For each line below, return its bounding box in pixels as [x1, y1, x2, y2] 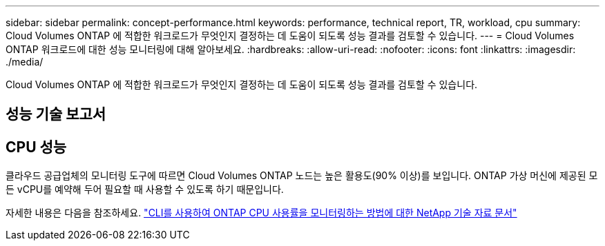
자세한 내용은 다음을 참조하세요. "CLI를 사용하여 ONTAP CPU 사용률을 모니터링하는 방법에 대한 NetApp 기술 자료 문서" [6, 207, 517, 219]
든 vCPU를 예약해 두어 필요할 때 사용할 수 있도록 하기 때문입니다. [6, 183, 284, 196]
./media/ [6, 56, 44, 68]
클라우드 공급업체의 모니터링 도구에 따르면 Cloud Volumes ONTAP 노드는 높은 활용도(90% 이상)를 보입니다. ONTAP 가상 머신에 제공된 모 [6, 170, 598, 182]
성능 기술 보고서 [6, 105, 106, 123]
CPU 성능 [6, 138, 67, 156]
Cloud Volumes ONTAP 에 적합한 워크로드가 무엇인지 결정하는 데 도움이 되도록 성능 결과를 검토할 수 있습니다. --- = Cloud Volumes [6, 30, 575, 41]
